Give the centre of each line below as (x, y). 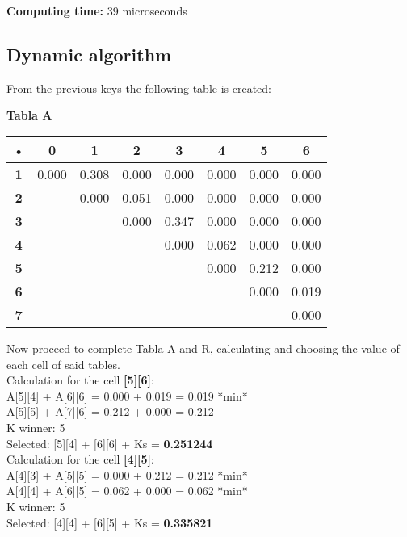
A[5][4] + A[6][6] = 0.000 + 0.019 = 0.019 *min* (127, 395)
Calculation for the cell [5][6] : (80, 380)
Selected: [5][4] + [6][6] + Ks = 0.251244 (110, 443)
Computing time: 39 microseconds (97, 10)
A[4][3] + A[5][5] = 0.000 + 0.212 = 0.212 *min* (127, 474)
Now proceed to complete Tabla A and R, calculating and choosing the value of (203, 348)
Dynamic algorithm (89, 54)
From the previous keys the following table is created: (139, 88)
